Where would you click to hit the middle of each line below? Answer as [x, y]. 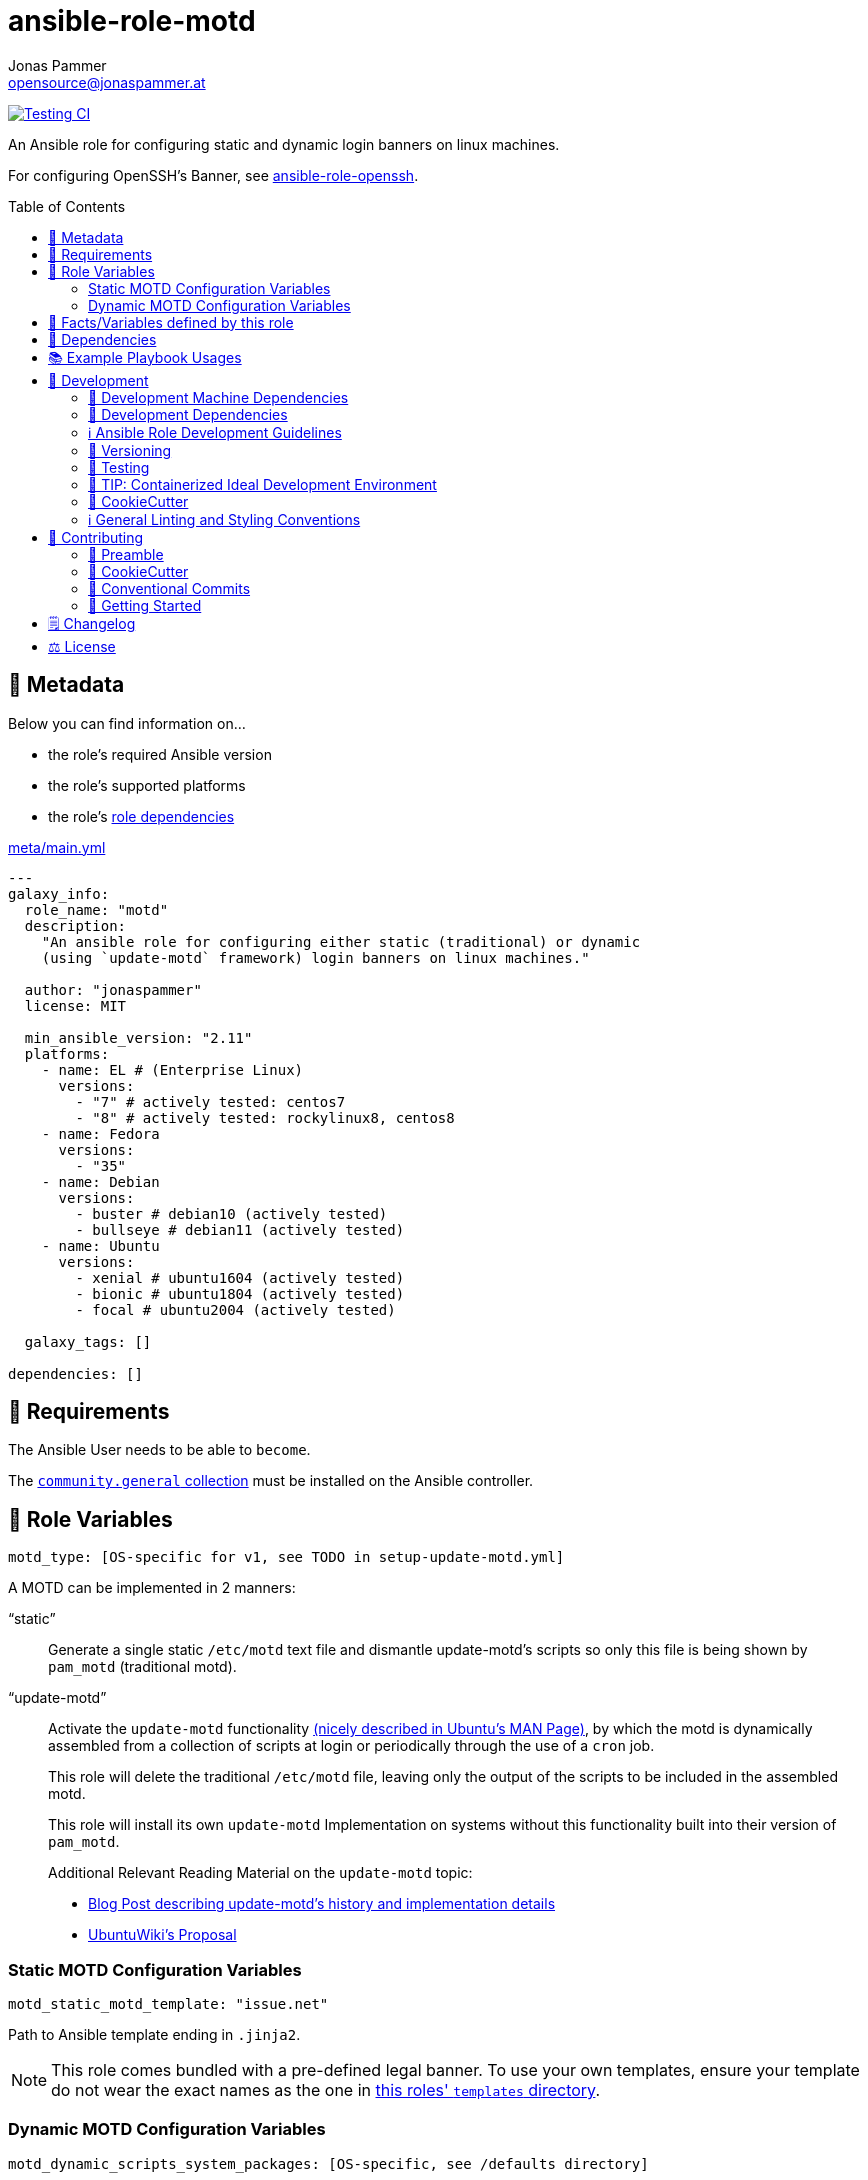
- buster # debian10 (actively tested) [231, 1213]
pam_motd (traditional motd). [142, 1667]
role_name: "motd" [96, 909]
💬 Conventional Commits [169, 588]
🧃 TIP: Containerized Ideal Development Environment [262, 484]
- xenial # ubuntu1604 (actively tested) [240, 1277]
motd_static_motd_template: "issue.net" [168, 2004]
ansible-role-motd [132, 21]
